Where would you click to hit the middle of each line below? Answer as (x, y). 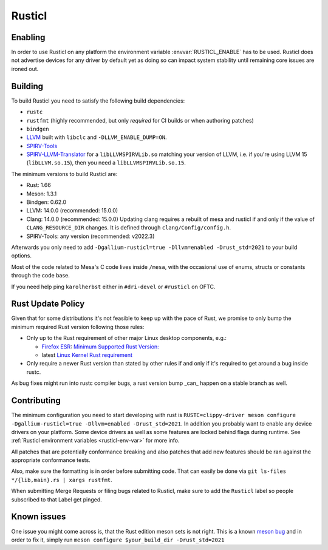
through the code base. (40, 276)
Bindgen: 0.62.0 (46, 202)
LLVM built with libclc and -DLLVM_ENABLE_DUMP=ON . (97, 137)
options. (22, 256)
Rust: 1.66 (39, 185)
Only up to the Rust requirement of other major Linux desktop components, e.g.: (127, 338)
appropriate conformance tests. (51, 460)
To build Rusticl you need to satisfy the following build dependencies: (98, 101)
